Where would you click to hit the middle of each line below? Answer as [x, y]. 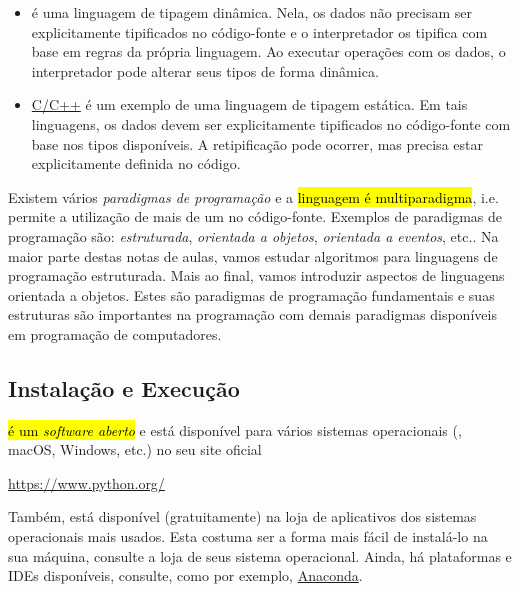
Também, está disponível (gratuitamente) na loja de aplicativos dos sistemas [242, 516]
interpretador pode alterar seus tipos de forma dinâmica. [205, 70]
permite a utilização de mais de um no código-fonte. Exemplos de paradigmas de [255, 216]
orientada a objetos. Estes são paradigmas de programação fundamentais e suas [251, 294]
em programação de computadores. [115, 333]
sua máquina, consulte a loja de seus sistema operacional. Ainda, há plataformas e [260, 555]
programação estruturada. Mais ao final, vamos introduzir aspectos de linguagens [256, 275]
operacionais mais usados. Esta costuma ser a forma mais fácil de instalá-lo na [248, 536]
